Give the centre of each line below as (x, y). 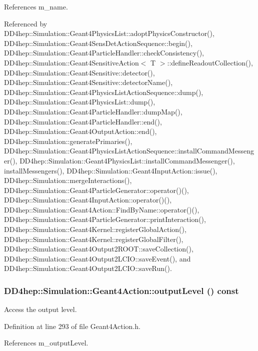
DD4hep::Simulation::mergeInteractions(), (68, 180)
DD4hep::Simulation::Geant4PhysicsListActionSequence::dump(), (104, 92)
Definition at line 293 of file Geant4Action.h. (72, 326)
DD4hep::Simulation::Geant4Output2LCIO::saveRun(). (88, 268)
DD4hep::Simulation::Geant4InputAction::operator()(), (88, 200)
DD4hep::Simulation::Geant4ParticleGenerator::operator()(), (96, 190)
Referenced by (26, 23)
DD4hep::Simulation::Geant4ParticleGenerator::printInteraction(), (105, 219)
